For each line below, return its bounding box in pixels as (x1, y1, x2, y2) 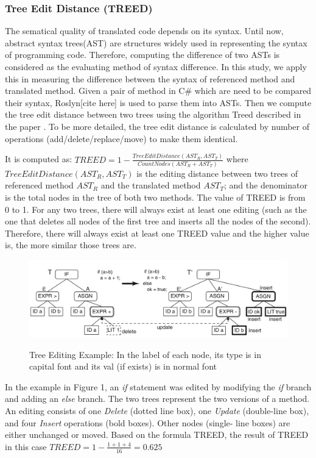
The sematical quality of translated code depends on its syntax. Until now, (5, 24, 284, 37)
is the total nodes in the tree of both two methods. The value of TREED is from (5, 191, 306, 204)
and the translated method (100, 179, 201, 191)
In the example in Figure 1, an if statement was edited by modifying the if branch (5, 380, 312, 393)
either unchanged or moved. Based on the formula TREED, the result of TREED (5, 428, 309, 441)
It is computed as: (5, 152, 72, 165)
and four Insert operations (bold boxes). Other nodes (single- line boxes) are (5, 416, 290, 429)
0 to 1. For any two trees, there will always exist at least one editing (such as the (5, 202, 307, 215)
